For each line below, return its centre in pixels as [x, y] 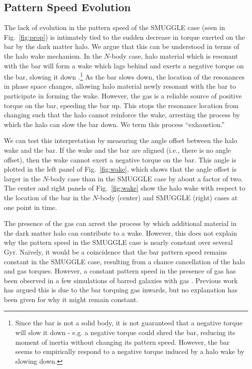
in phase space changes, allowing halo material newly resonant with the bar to [120, 86]
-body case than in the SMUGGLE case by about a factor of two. [145, 178]
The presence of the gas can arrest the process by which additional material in [120, 223]
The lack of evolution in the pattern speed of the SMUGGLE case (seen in [115, 27]
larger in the [22, 178]
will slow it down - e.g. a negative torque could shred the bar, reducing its [125, 332]
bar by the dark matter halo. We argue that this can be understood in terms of [122, 46]
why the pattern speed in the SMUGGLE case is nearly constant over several [118, 242]
